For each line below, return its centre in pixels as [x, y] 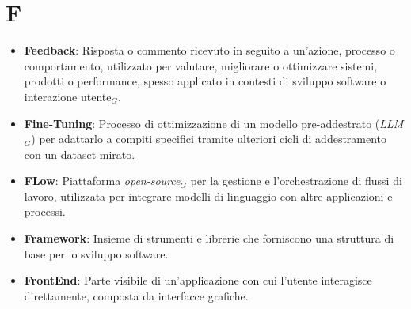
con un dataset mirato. [80, 154]
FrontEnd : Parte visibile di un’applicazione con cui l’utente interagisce [198, 280]
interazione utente [68, 96]
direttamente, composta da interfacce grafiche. [136, 295]
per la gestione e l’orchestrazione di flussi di [296, 181]
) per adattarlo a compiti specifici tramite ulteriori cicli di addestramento [209, 139]
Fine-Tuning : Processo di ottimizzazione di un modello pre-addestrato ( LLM [214, 123]
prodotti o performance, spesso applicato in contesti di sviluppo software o [205, 81]
